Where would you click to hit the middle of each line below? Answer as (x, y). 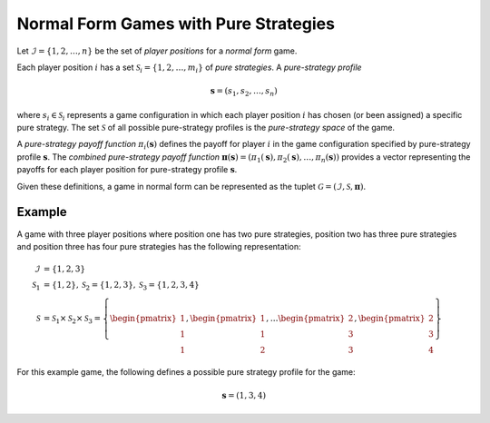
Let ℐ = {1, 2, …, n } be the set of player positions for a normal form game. (157, 51)
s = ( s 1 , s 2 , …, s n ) (244, 92)
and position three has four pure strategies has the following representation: (159, 246)
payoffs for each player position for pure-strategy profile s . (127, 170)
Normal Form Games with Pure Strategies (176, 24)
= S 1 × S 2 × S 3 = (72, 320)
